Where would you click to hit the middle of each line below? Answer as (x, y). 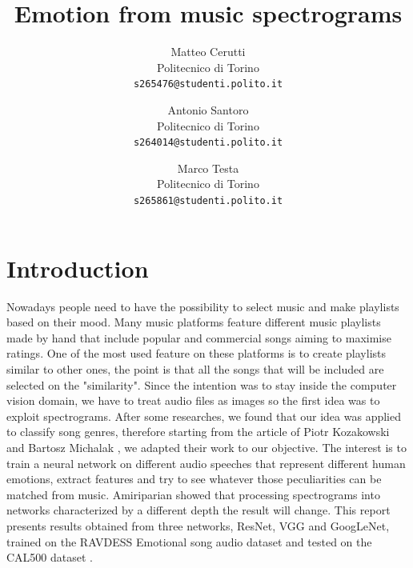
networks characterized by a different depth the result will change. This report (198, 510)
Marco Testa (208, 168)
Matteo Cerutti (208, 52)
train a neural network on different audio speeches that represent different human (206, 463)
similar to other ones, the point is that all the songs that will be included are (195, 368)
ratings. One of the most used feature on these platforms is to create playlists (196, 353)
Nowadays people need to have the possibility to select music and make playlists (203, 306)
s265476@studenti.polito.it (208, 84)
